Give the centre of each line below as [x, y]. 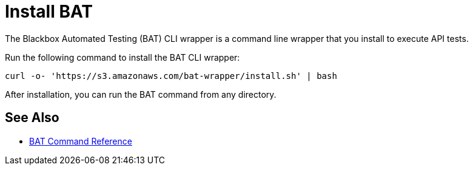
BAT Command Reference [81, 141]
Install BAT [49, 12]
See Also [32, 118]
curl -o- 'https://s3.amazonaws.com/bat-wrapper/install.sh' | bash [171, 76]
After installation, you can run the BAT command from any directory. [141, 94]
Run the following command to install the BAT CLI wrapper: [122, 57]
